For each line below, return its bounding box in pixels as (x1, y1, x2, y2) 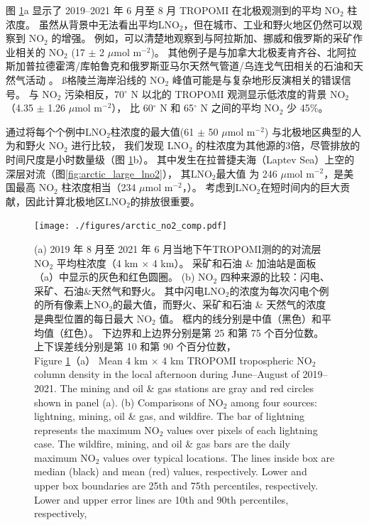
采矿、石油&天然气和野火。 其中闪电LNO (34, 283, 226, 298)
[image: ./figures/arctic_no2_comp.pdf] (34, 221, 228, 232)
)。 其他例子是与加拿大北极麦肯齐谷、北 (150, 44, 337, 59)
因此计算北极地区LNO (25, 193, 127, 208)
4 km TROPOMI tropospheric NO (162, 352, 312, 367)
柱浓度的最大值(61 (110, 124, 194, 139)
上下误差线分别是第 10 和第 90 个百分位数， (34, 339, 236, 354)
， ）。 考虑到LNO (182, 180, 257, 195)
